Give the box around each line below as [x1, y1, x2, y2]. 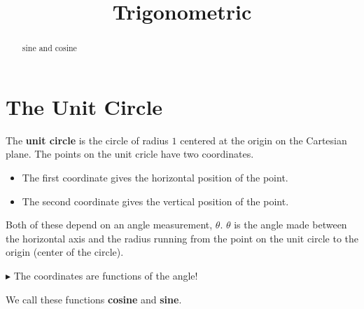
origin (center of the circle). [6, 245, 124, 259]
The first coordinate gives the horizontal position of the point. [22, 170, 288, 184]
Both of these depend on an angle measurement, [6, 217, 213, 232]
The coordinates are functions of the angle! [13, 268, 198, 282]
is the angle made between [234, 217, 347, 232]
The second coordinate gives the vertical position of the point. [22, 193, 289, 208]
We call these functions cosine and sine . [6, 291, 182, 306]
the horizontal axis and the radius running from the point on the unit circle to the [6, 231, 359, 245]
